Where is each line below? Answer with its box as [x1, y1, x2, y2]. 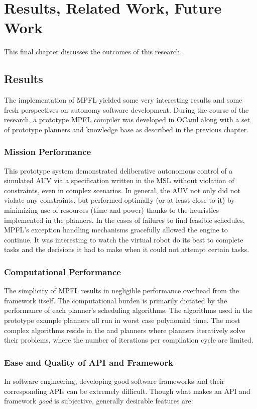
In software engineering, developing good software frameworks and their [4, 376, 225, 386]
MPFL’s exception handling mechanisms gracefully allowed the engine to [4, 224, 228, 235]
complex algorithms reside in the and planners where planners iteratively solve [4, 324, 245, 335]
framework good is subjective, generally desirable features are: [4, 395, 193, 406]
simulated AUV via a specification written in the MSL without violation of [4, 175, 234, 186]
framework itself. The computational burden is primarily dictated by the [4, 295, 227, 305]
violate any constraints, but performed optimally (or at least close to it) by [4, 195, 235, 205]
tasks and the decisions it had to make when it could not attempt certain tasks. [4, 244, 249, 255]
